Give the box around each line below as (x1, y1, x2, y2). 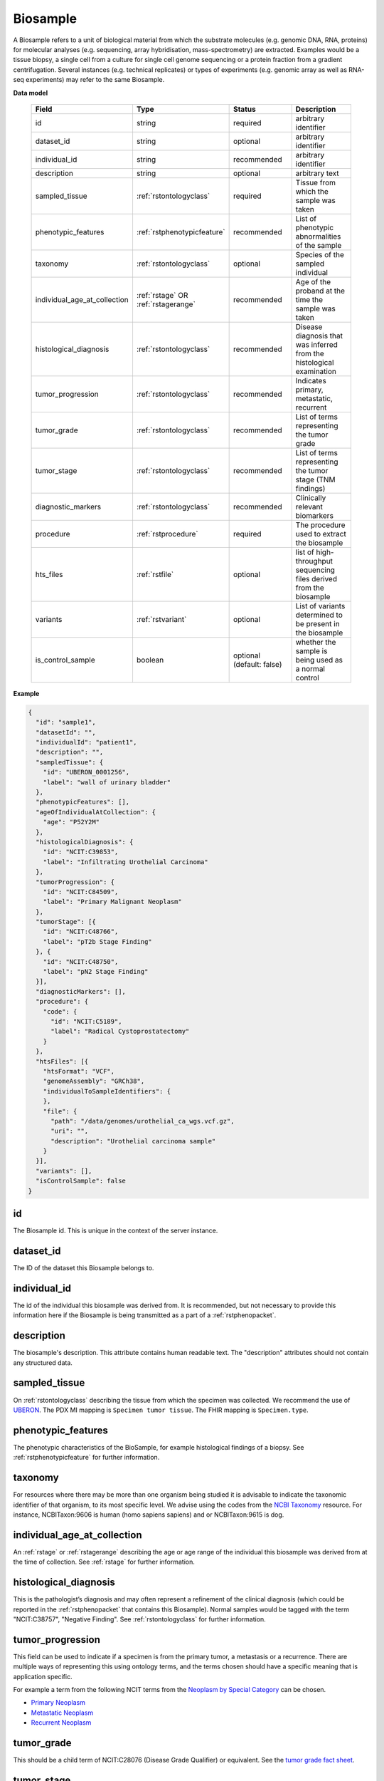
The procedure (295, 520, 346, 530)
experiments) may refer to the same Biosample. (26, 76, 165, 84)
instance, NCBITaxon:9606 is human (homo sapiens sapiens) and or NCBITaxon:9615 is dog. (13, 1510, 284, 1519)
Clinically (295, 492, 326, 502)
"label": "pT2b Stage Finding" (43, 938, 152, 945)
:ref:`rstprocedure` (136, 529, 198, 539)
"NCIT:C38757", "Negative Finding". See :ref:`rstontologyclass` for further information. (13, 1614, 266, 1624)
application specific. (13, 1672, 73, 1681)
